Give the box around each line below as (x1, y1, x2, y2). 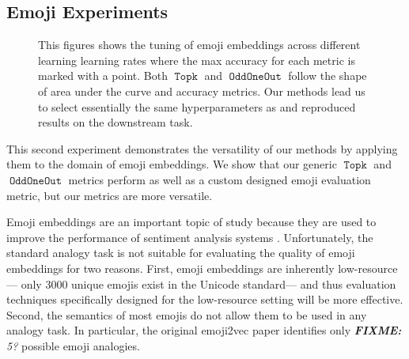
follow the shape (288, 67, 367, 84)
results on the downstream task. (38, 114, 193, 130)
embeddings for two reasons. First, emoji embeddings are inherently (6, 259, 335, 276)
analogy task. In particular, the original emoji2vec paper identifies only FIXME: (6, 322, 402, 338)
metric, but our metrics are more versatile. (6, 187, 213, 203)
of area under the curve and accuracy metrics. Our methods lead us (38, 82, 365, 99)
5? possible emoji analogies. (6, 337, 140, 353)
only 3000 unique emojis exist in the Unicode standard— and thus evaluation (21, 275, 396, 292)
